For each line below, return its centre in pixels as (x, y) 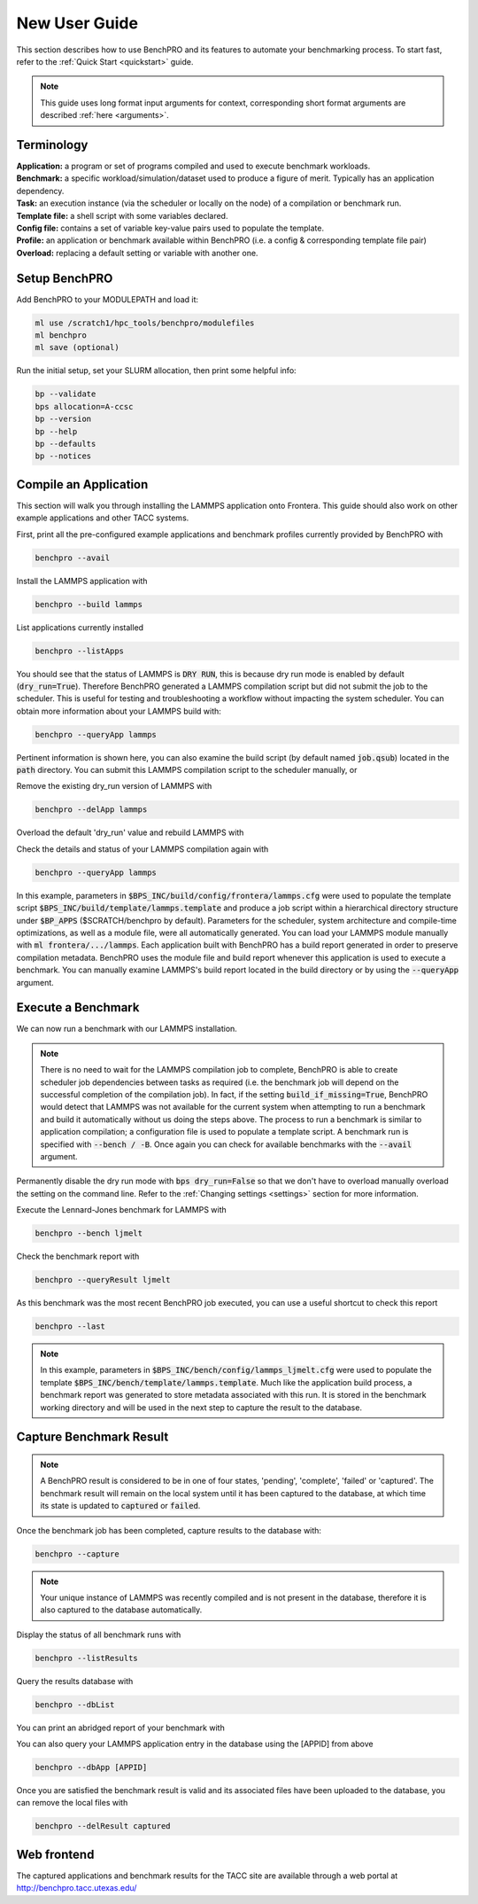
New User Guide (77, 23)
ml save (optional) (77, 347)
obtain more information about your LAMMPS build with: (119, 711)
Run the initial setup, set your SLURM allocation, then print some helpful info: (156, 371)
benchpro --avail (73, 558)
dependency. (40, 191)
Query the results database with (75, 1681)
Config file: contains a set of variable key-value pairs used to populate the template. (170, 228)
